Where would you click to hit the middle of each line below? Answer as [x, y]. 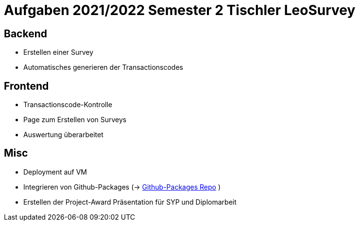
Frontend [26, 86]
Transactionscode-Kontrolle [68, 105]
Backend [26, 33]
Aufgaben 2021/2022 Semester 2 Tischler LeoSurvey [180, 10]
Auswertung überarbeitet [63, 135]
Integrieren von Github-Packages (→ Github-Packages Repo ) [122, 187]
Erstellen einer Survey [59, 52]
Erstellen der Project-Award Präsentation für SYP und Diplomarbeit [130, 202]
